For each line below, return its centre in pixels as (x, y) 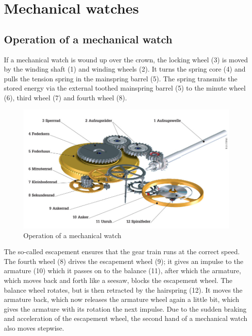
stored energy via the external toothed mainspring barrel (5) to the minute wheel (125, 88)
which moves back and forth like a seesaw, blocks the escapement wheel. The (118, 280)
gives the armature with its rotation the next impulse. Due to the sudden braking (125, 308)
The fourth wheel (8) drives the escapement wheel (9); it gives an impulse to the (124, 261)
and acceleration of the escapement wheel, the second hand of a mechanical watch (126, 318)
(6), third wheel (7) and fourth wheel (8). (66, 97)
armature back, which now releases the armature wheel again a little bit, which (122, 299)
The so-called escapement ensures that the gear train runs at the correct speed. (122, 252)
